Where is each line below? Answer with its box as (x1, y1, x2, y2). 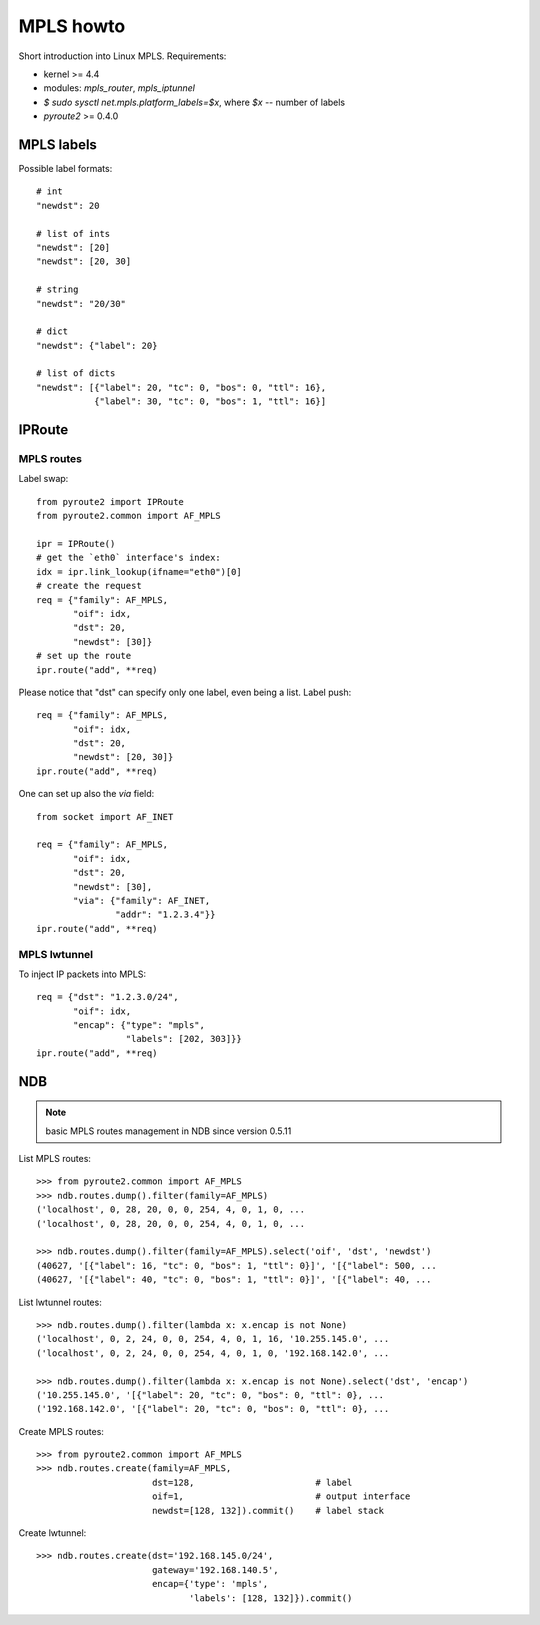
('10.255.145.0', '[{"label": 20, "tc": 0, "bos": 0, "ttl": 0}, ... (36, 1389, 385, 1400)
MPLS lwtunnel (18, 947, 94, 961)
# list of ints (36, 228, 111, 239)
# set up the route (36, 650, 132, 662)
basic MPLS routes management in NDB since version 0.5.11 (45, 1125, 292, 1137)
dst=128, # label (151, 1476, 353, 1488)
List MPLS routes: (18, 1153, 92, 1165)
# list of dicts (36, 368, 116, 379)
